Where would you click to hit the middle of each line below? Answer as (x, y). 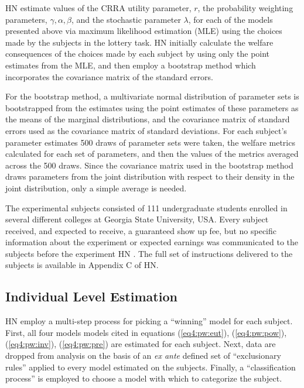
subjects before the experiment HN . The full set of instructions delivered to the (149, 253)
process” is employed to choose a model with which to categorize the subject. (144, 378)
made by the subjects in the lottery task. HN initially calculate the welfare (139, 42)
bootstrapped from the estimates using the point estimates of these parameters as (152, 107)
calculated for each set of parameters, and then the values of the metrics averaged (152, 154)
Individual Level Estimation (91, 296)
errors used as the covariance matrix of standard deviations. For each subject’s (146, 130)
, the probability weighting (245, 8)
